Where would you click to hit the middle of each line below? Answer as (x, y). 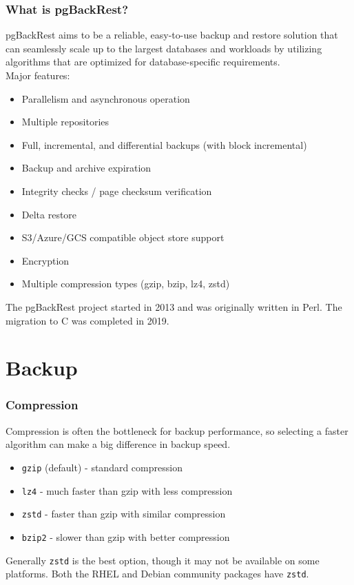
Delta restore (49, 214)
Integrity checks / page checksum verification (117, 191)
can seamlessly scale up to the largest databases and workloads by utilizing (164, 48)
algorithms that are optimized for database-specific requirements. (143, 62)
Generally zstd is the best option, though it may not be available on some (163, 560)
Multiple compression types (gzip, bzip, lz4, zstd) (126, 284)
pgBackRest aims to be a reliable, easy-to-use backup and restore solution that (172, 35)
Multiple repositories (65, 122)
